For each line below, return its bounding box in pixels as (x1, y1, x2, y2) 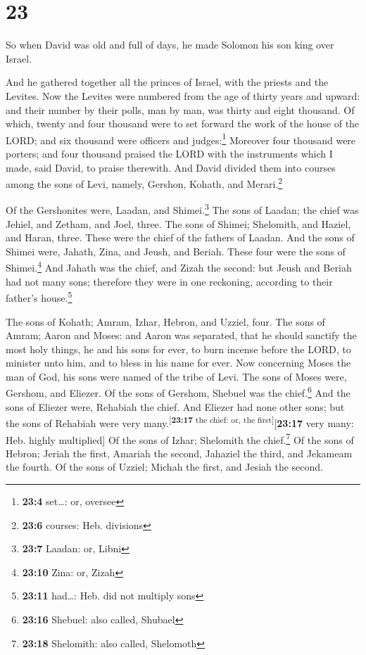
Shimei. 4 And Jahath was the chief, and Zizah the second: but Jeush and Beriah (6, 258, 352, 275)
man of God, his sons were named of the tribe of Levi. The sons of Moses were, (6, 369, 347, 383)
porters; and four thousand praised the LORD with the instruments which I (6, 146, 333, 160)
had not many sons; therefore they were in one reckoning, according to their (6, 274, 333, 288)
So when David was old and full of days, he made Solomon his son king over (6, 37, 334, 52)
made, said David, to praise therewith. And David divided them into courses (6, 160, 336, 174)
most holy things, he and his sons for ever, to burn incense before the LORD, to (6, 341, 351, 356)
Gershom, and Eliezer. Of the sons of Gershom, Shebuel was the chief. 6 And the (6, 383, 351, 400)
